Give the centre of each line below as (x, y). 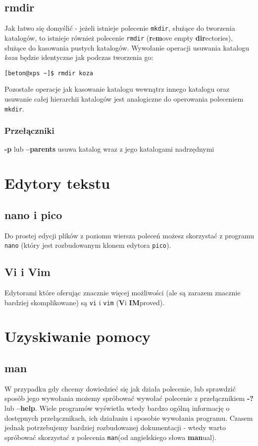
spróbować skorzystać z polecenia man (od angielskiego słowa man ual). (111, 437)
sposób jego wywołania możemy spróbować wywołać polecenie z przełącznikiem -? (129, 398)
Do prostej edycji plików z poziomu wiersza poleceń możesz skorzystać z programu (129, 235)
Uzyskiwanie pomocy (78, 336)
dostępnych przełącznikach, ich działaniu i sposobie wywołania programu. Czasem (129, 418)
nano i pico (33, 214)
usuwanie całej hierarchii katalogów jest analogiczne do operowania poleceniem (124, 98)
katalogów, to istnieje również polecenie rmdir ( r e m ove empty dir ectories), (119, 37)
